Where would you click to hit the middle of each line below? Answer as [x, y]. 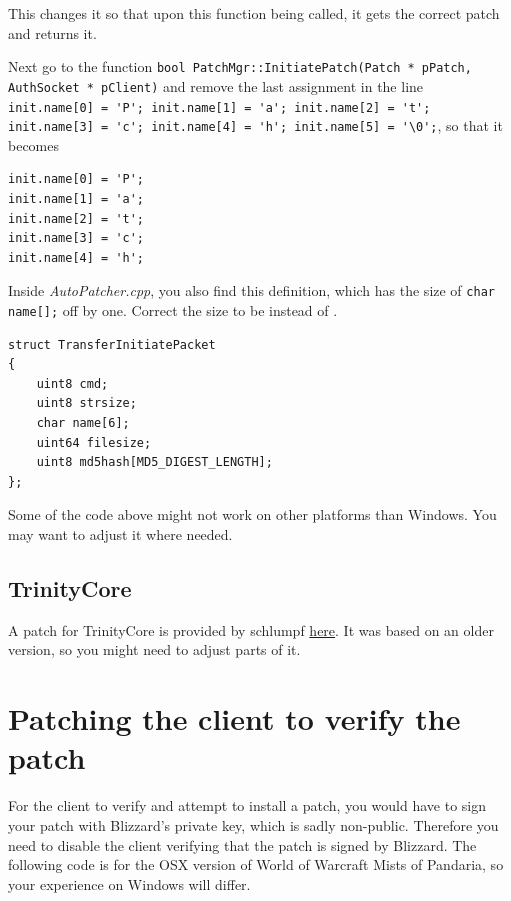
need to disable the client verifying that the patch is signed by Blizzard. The [242, 844]
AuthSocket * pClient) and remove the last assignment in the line [216, 85]
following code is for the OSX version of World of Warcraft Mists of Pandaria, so [256, 864]
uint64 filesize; [94, 442]
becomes [34, 144]
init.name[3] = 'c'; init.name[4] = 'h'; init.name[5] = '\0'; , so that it [255, 125]
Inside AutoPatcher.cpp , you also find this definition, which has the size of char [251, 290]
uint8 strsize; [86, 403]
